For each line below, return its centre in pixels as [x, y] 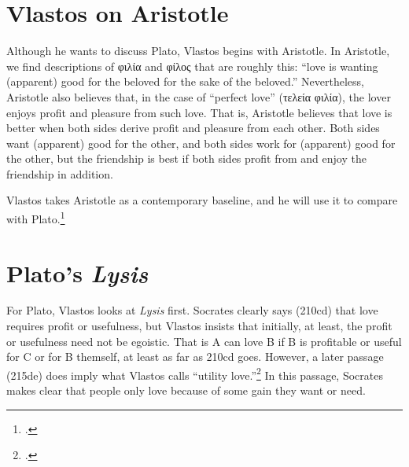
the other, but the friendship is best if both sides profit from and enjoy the [186, 158]
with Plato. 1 [36, 217]
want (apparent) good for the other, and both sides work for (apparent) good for [201, 143]
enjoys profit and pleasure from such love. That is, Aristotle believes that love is [199, 112]
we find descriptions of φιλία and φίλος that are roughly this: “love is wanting [192, 66]
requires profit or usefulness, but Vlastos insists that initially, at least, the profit [199, 326]
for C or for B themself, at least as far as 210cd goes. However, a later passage [195, 357]
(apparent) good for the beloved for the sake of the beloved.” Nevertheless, [185, 81]
